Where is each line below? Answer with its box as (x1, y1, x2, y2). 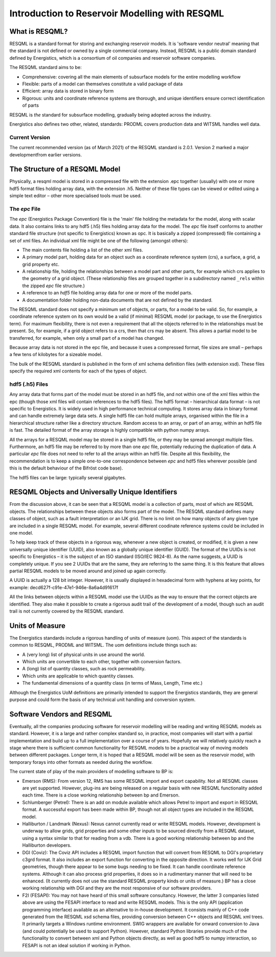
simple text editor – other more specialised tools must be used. (9, 193, 142, 199)
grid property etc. (22, 261, 60, 267)
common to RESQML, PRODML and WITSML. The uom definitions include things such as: (9, 642, 197, 648)
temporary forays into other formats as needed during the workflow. (9, 759, 153, 765)
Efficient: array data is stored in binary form (22, 88, 114, 94)
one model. (9, 530, 33, 536)
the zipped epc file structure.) (22, 283, 85, 289)
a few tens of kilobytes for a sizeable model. (9, 352, 103, 358)
